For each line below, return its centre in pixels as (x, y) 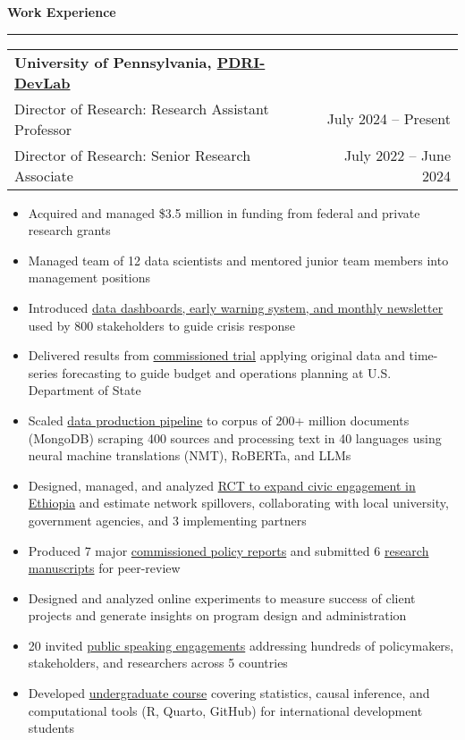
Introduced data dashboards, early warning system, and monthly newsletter (236, 307)
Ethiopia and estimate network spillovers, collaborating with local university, (238, 503)
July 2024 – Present (389, 119)
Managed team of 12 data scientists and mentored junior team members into (238, 260)
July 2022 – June (397, 155)
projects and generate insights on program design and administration (217, 615)
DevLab (42, 82)
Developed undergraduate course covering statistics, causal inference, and (229, 693)
